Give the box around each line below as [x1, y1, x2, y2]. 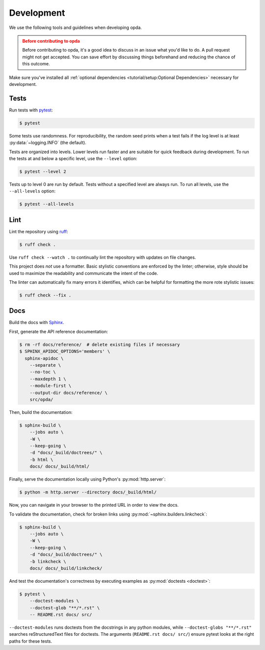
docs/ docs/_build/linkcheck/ [29, 565, 103, 571]
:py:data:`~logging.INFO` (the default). [9, 140, 87, 146]
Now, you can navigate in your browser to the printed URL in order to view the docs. [9, 502, 179, 508]
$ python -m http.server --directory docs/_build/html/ [19, 489, 157, 495]
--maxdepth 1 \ [29, 376, 66, 381]
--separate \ [29, 362, 61, 368]
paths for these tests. [9, 638, 53, 644]
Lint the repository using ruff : [9, 228, 68, 234]
